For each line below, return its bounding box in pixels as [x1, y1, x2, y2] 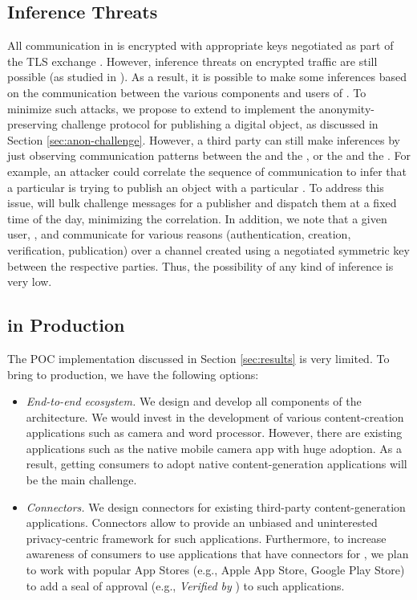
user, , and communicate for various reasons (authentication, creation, [7, 226, 351, 243]
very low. [7, 273, 52, 290]
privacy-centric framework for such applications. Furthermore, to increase [26, 529, 387, 546]
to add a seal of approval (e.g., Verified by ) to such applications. [26, 577, 345, 594]
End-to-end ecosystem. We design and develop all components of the [26, 393, 362, 410]
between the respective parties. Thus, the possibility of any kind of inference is [7, 257, 394, 274]
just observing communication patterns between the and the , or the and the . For [7, 147, 411, 164]
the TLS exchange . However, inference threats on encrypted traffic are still [7, 52, 378, 69]
